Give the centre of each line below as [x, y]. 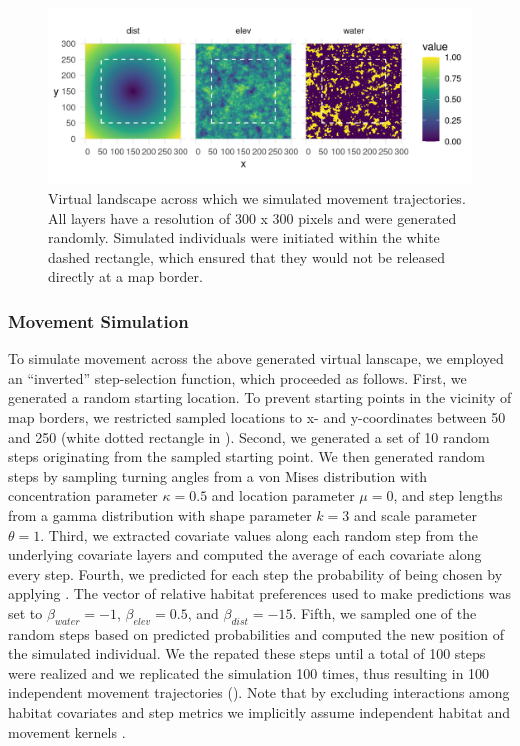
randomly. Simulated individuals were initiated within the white [244, 237]
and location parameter [283, 495]
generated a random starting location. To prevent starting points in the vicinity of [260, 397]
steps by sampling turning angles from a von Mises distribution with [218, 475]
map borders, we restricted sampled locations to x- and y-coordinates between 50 [257, 416]
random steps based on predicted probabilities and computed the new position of [256, 633]
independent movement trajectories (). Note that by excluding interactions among [259, 692]
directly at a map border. [125, 276]
